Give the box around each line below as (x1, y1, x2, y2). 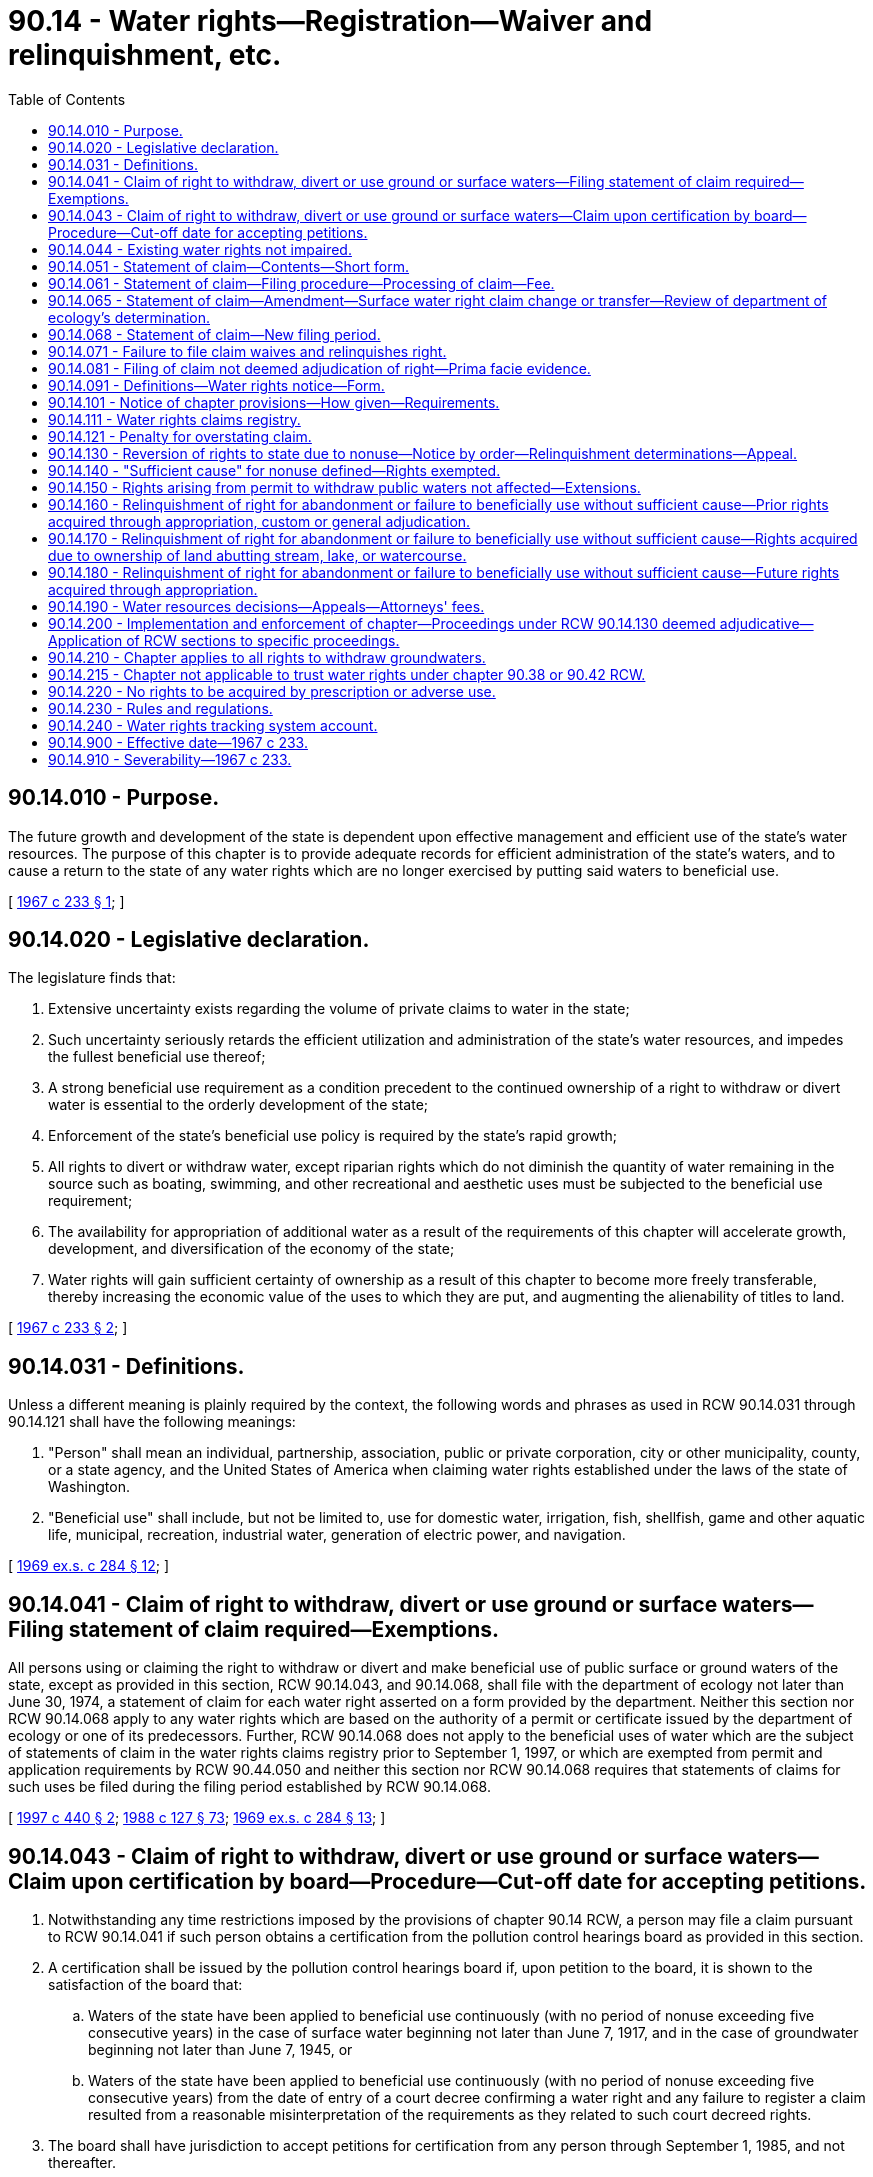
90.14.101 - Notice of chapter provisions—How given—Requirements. (48, 393, 500, 411)
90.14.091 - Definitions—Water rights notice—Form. (48, 376, 385, 394)
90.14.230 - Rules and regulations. (48, 699, 273, 717)
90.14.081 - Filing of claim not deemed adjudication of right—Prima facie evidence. (48, 359, 591, 377)
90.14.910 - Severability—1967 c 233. (48, 750, 292, 768)
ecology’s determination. (48, 308, 210, 326)
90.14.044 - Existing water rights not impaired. (48, 240, 352, 258)
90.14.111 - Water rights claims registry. (48, 410, 301, 428)
